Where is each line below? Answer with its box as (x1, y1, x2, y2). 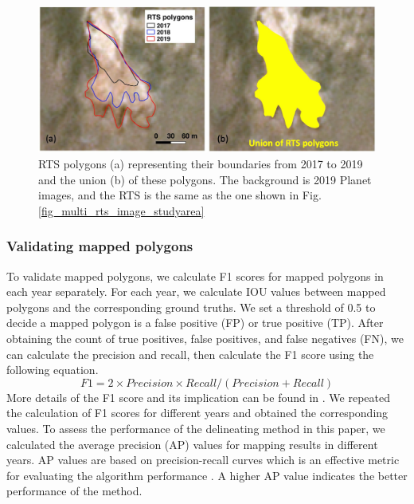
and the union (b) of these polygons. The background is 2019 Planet (38, 171, 372, 187)
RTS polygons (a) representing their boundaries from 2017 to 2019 (38, 156, 363, 172)
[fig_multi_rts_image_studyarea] (38, 202, 205, 219)
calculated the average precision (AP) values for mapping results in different (6, 435, 378, 452)
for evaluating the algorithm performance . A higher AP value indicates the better (6, 467, 408, 483)
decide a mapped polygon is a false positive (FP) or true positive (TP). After (6, 314, 384, 331)
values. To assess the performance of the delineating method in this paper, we (6, 419, 385, 436)
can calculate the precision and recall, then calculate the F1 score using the (6, 345, 374, 362)
